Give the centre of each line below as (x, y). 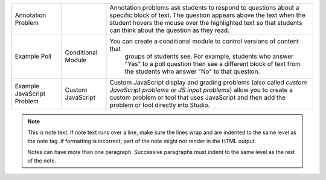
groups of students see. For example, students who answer (209, 56)
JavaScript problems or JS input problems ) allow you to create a (201, 90)
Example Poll (33, 56)
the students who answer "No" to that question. (192, 71)
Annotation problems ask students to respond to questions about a (204, 8)
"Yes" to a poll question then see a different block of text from (213, 64)
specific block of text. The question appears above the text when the (208, 15)
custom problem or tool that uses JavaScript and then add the (198, 98)
